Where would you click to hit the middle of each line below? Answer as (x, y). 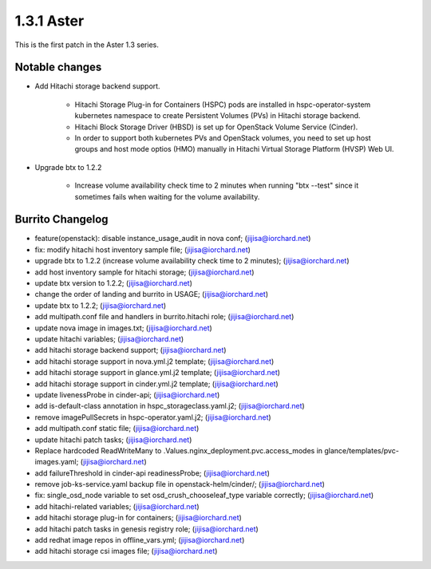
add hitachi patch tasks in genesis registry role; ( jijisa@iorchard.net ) (146, 529)
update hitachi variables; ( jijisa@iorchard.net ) (109, 339)
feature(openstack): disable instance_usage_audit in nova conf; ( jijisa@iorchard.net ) (173, 239)
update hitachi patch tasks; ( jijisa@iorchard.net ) (113, 440)
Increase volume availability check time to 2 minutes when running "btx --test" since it (217, 186)
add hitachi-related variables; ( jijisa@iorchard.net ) (117, 506)
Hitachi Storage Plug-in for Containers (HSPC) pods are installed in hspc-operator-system (223, 105)
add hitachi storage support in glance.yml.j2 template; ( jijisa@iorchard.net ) (158, 373)
